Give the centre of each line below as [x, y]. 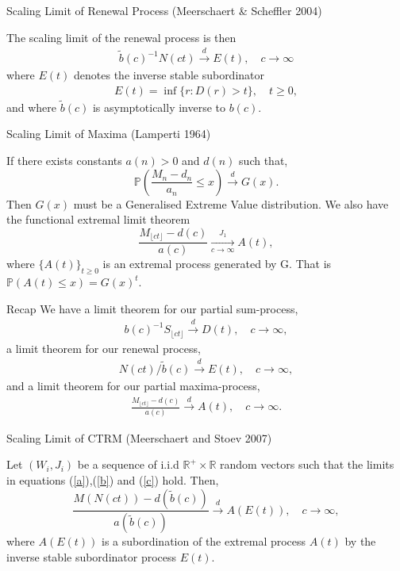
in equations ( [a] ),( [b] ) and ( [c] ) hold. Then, [113, 479]
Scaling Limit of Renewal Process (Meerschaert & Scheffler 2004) [164, 10]
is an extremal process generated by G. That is [217, 264]
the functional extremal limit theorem [98, 219]
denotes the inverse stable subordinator [169, 75]
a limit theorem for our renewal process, [104, 348]
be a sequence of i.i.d [128, 464]
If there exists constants [64, 161]
